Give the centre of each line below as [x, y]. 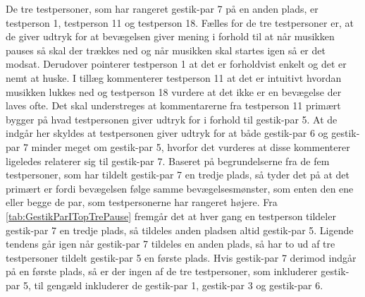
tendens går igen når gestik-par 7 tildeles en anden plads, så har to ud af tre [171, 244]
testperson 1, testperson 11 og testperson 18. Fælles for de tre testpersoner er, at [180, 22]
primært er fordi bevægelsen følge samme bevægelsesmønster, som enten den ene [180, 188]
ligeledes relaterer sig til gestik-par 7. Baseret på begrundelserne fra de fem [168, 160]
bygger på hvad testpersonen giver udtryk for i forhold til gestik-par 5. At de [172, 119]
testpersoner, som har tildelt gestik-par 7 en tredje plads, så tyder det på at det [178, 175]
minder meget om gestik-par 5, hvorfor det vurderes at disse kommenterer [191, 146]
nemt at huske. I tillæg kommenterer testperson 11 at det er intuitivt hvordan [174, 77]
